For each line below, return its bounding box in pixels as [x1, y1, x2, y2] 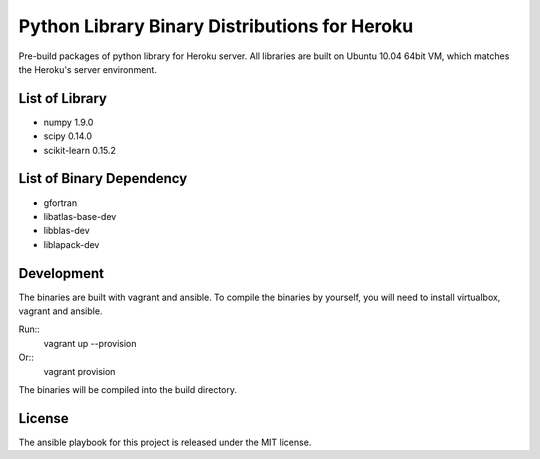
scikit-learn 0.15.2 [43, 144, 117, 156]
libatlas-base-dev [43, 210, 117, 222]
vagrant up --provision [43, 337, 137, 349]
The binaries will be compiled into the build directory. [18, 383, 238, 395]
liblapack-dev [43, 238, 100, 250]
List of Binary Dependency [18, 170, 188, 187]
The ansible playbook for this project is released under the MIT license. [18, 436, 312, 448]
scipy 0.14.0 [43, 130, 92, 142]
